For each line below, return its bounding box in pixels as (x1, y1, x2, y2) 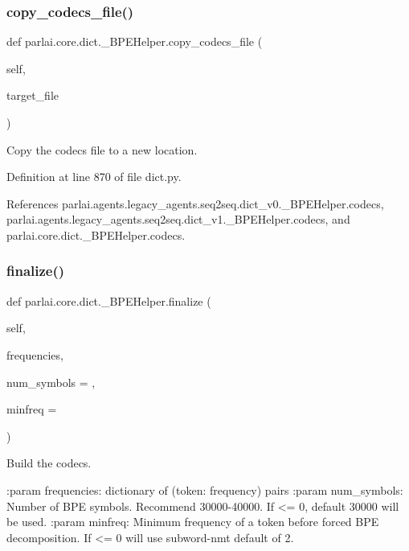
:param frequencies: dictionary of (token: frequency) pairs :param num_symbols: (6, 481, 403, 498)
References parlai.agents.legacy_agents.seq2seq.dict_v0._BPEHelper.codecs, (6, 195, 384, 212)
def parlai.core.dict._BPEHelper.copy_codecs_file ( (6, 33, 263, 50)
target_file (6, 87, 59, 104)
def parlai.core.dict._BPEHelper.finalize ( (6, 292, 211, 309)
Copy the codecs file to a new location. (6, 141, 198, 158)
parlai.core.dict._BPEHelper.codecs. (6, 226, 186, 243)
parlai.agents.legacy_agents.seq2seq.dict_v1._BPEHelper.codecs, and (6, 211, 350, 228)
